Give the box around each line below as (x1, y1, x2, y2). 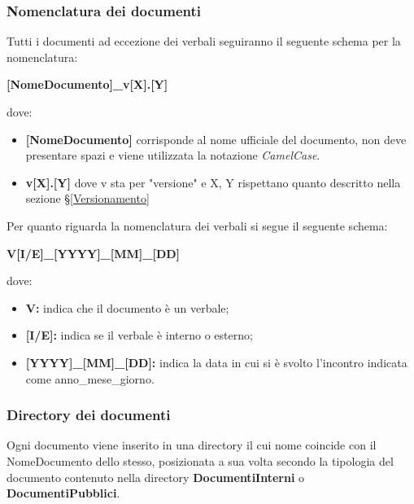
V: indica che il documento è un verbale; (25, 299, 229, 316)
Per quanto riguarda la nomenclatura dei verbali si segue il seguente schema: (7, 217, 388, 234)
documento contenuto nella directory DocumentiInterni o (7, 468, 305, 485)
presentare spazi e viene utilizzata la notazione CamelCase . (25, 147, 320, 164)
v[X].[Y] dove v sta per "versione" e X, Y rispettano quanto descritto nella (25, 173, 401, 191)
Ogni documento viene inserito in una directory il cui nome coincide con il (7, 436, 377, 454)
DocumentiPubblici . (7, 484, 120, 502)
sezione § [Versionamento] (25, 190, 150, 207)
